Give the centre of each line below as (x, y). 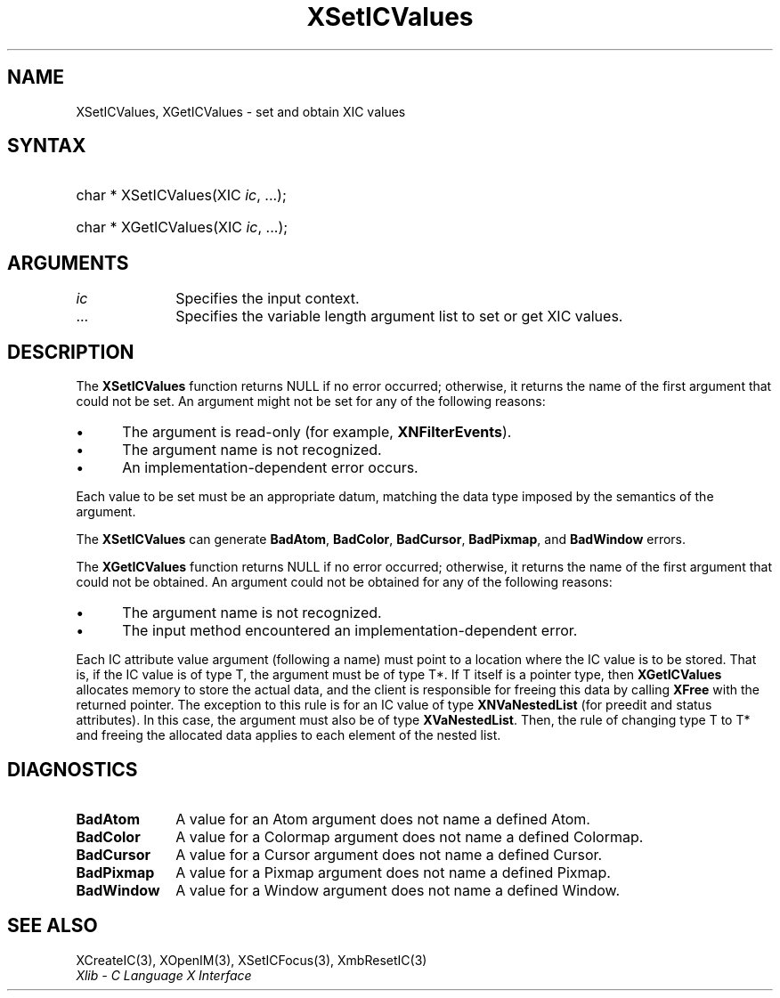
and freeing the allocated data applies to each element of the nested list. (288, 735)
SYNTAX (47, 146)
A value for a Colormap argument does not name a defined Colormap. (410, 836)
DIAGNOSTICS (73, 769)
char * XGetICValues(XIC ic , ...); (182, 227)
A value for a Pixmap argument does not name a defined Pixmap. (393, 872)
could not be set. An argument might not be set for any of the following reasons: (311, 402)
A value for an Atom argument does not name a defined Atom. (383, 819)
